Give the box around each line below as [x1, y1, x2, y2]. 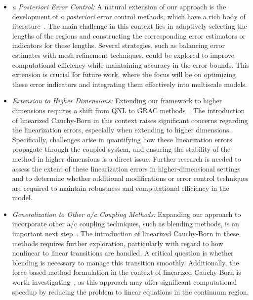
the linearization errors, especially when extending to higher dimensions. [12, 125, 231, 135]
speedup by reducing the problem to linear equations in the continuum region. [12, 286, 249, 297]
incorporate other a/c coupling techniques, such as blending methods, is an [12, 218, 239, 229]
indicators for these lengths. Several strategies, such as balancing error [12, 40, 225, 50]
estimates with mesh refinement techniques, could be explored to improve [12, 49, 234, 60]
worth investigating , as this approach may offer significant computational [12, 277, 237, 287]
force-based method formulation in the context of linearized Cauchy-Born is [12, 267, 241, 277]
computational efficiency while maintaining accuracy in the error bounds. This [12, 59, 250, 70]
